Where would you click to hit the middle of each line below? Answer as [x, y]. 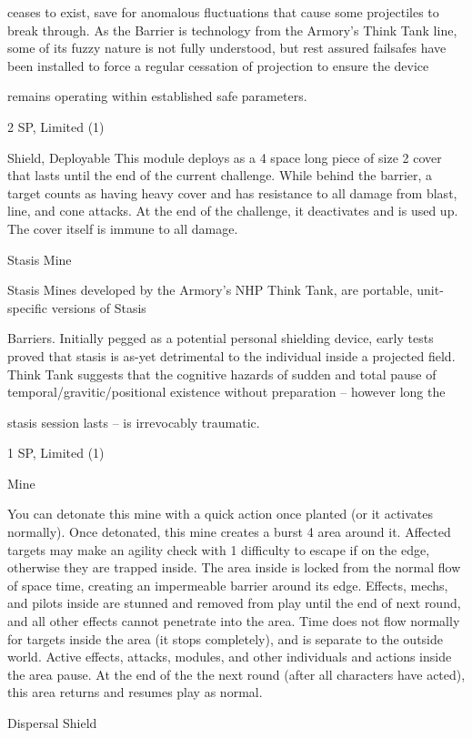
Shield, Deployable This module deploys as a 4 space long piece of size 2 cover [225, 157]
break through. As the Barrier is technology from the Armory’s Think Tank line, [232, 30]
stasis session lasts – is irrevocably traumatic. [134, 422]
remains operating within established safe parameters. [157, 96]
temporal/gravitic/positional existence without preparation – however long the [226, 392]
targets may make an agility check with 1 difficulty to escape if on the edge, [219, 549]
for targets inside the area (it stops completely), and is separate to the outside [225, 638]
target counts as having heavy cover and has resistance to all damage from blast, [232, 192]
